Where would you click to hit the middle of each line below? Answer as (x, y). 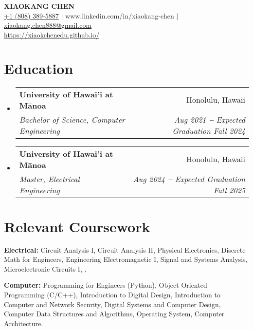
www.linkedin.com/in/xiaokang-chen (120, 15)
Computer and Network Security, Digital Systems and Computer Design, (112, 304)
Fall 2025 (229, 190)
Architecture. (24, 323)
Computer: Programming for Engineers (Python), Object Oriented (106, 285)
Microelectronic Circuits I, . (45, 268)
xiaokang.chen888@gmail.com (48, 25)
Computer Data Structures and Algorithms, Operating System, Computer (114, 314)
